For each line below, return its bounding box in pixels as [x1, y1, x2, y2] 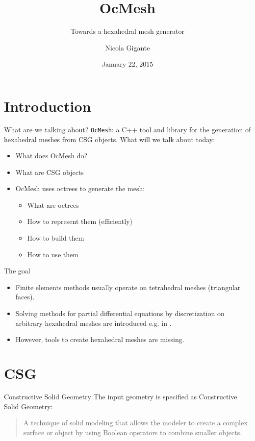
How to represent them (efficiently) [27, 216, 132, 226]
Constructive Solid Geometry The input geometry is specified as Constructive [4, 391, 237, 401]
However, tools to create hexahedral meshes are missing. [15, 334, 184, 344]
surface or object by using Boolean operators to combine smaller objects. [23, 427, 242, 437]
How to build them [27, 233, 84, 243]
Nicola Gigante [105, 42, 150, 52]
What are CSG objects [15, 167, 84, 177]
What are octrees [27, 199, 79, 210]
